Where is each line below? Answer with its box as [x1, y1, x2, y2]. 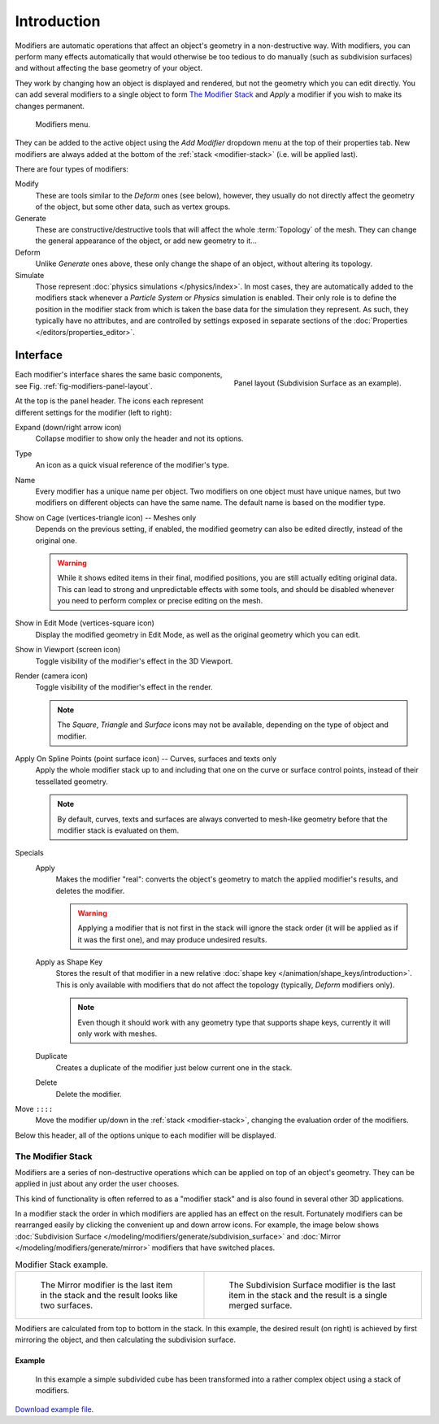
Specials [15, 848, 44, 858]
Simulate [15, 270, 45, 280]
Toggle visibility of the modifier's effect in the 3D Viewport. [35, 655, 233, 666]
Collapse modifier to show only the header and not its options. [35, 433, 244, 443]
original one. [35, 535, 77, 545]
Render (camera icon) [15, 671, 89, 681]
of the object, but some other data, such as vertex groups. [35, 202, 231, 211]
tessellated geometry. [35, 777, 109, 786]
